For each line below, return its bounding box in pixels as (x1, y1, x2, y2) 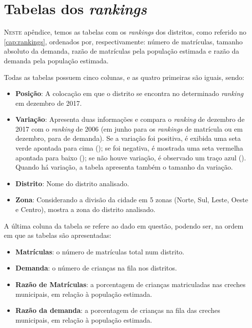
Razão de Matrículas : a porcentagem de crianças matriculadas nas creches (15, 279, 246, 289)
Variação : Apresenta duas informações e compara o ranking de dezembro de (15, 114, 245, 124)
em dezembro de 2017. (15, 97, 82, 108)
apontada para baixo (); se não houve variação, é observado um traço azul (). (15, 152, 246, 162)
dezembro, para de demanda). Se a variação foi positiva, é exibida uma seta (15, 133, 241, 143)
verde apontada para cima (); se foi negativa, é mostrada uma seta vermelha (15, 143, 243, 153)
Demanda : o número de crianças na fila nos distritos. (15, 263, 177, 273)
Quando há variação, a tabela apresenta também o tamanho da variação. (15, 162, 233, 172)
